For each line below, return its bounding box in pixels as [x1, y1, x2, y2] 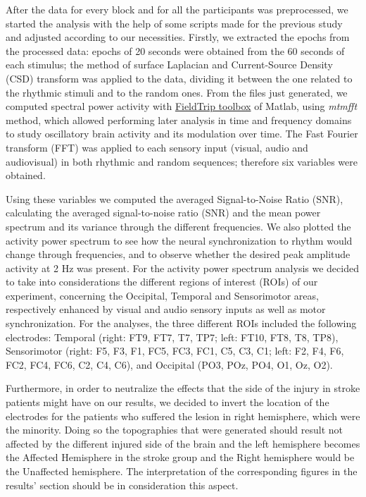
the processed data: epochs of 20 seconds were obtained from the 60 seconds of [6, 43, 345, 58]
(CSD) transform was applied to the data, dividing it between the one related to [6, 70, 353, 85]
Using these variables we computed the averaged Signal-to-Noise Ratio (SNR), [6, 191, 343, 206]
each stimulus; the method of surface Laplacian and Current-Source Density [6, 57, 333, 72]
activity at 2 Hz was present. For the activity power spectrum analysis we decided [6, 260, 359, 275]
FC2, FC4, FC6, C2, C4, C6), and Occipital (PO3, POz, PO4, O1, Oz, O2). [6, 357, 333, 372]
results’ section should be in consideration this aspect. [6, 477, 239, 492]
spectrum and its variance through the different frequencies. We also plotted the [6, 219, 351, 233]
